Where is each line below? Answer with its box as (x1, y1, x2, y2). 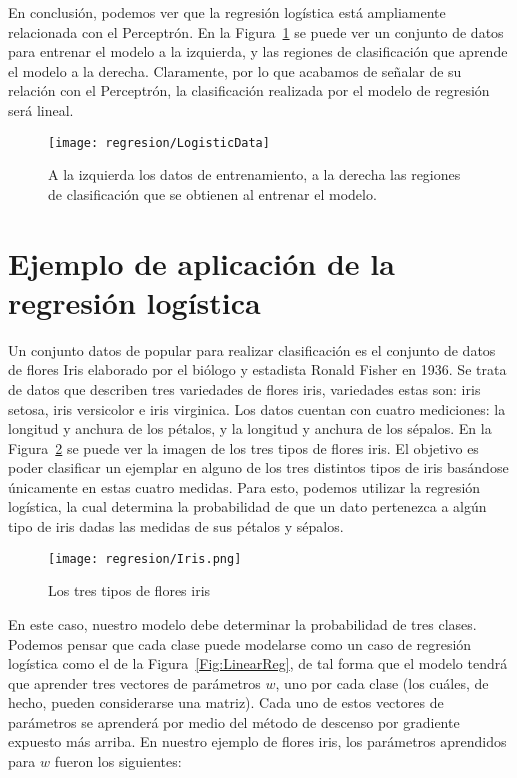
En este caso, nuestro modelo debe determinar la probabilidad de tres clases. (8, 613, 477, 634)
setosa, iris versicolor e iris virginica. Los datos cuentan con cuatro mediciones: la (8, 398, 506, 419)
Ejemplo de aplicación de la (8, 242, 395, 283)
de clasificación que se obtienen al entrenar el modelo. (48, 183, 377, 204)
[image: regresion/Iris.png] (48, 551, 242, 566)
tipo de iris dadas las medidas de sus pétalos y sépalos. (8, 516, 344, 537)
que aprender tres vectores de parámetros (8, 672, 261, 693)
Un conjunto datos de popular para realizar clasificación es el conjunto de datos (8, 339, 496, 360)
